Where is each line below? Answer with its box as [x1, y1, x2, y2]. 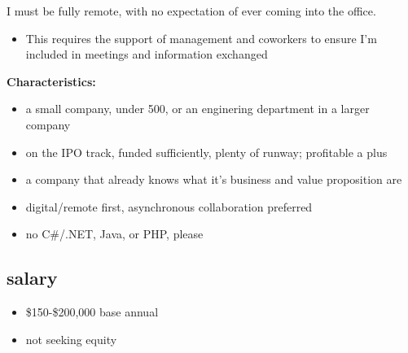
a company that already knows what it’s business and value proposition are [25, 171, 402, 188]
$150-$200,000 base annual [25, 303, 159, 320]
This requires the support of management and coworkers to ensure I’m [25, 29, 377, 46]
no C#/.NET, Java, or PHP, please [25, 225, 204, 242]
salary [7, 265, 58, 290]
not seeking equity [25, 330, 117, 347]
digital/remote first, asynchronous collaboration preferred [25, 198, 313, 215]
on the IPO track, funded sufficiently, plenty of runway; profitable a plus [25, 143, 388, 160]
